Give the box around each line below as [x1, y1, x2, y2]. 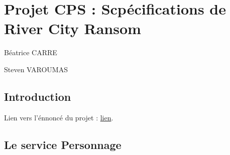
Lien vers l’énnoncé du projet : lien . [4, 112, 113, 122]
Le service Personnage [4, 136, 122, 152]
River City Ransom [4, 18, 141, 39]
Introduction [4, 88, 71, 104]
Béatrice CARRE [4, 47, 57, 58]
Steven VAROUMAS [4, 64, 68, 74]
